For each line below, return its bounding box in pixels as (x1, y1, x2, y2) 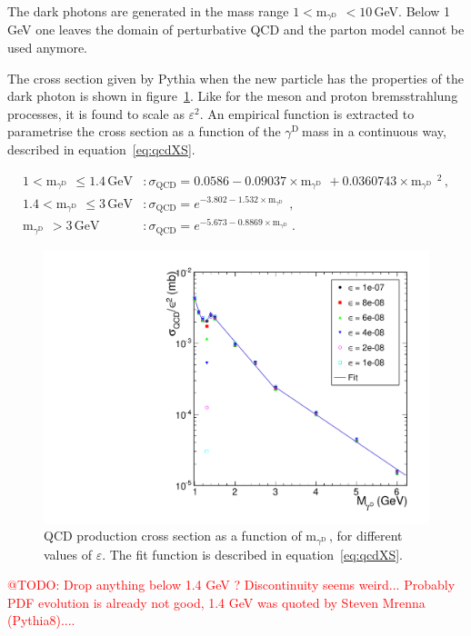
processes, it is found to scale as (7, 104, 185, 123)
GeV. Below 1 (374, 2, 451, 20)
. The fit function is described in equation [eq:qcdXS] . (102, 544, 403, 563)
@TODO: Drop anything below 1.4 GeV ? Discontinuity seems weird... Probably (7, 575, 456, 594)
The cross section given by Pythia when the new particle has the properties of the (7, 68, 464, 87)
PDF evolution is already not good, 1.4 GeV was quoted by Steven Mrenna (7, 592, 426, 611)
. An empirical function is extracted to (199, 104, 415, 123)
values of (44, 544, 92, 563)
